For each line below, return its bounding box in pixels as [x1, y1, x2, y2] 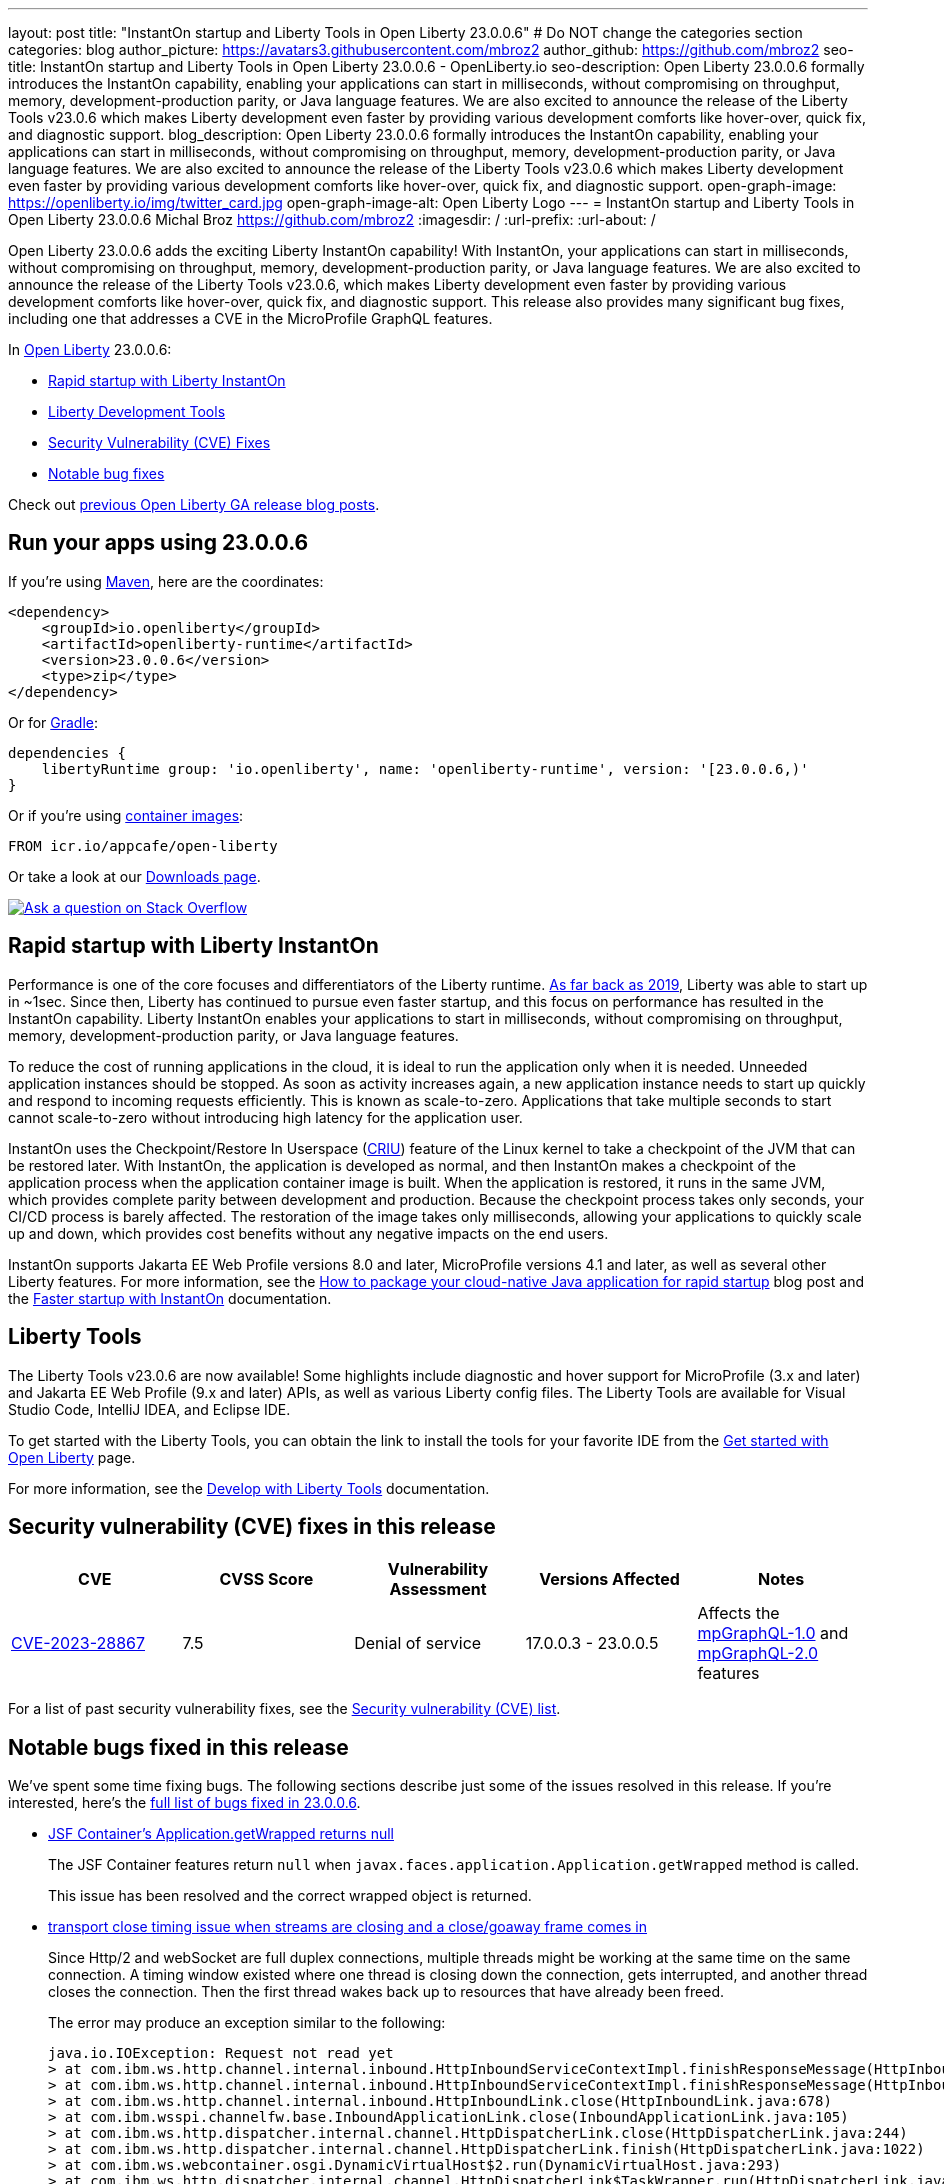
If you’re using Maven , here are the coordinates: [8, 572, 324, 590]
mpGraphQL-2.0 [697, 1643, 819, 1664]
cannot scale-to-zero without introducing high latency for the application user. [8, 1108, 523, 1126]
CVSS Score [219, 1569, 314, 1590]
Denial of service [354, 1633, 482, 1654]
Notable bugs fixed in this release [8, 1734, 349, 1760]
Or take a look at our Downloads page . [8, 867, 261, 885]
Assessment [389, 1579, 487, 1600]
